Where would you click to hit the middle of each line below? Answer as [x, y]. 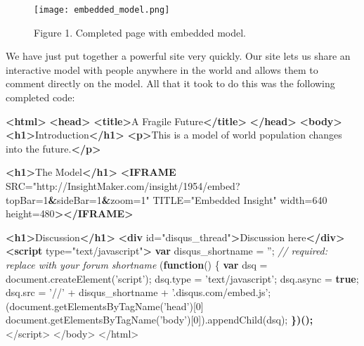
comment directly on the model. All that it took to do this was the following [170, 83]
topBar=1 [27, 199]
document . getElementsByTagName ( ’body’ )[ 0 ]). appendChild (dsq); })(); [160, 320]
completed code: [40, 97]
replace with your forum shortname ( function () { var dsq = [137, 264]
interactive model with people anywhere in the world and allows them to [162, 69]
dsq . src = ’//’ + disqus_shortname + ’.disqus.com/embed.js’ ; [138, 292]
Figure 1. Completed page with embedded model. [140, 32]
